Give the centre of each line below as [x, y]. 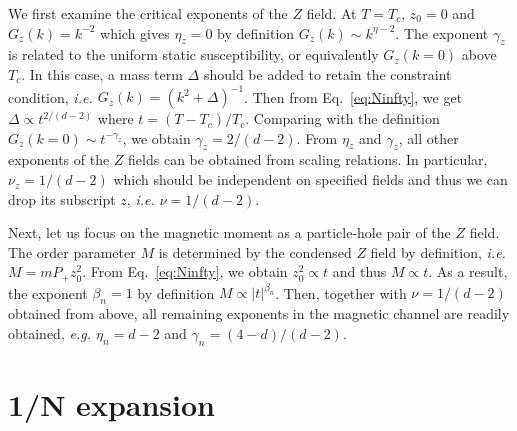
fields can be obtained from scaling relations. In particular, [308, 159]
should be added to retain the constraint [327, 73]
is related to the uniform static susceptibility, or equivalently [193, 54]
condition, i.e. [50, 96]
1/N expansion [111, 403]
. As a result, [468, 271]
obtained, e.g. [49, 332]
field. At [331, 13]
